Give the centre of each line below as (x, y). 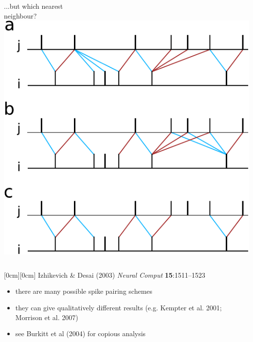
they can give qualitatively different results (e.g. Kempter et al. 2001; (118, 307)
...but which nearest (34, 6)
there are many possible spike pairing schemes (84, 291)
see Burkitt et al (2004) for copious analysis (81, 333)
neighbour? (20, 15)
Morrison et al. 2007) (47, 317)
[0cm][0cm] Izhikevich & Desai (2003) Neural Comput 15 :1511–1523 (105, 275)
